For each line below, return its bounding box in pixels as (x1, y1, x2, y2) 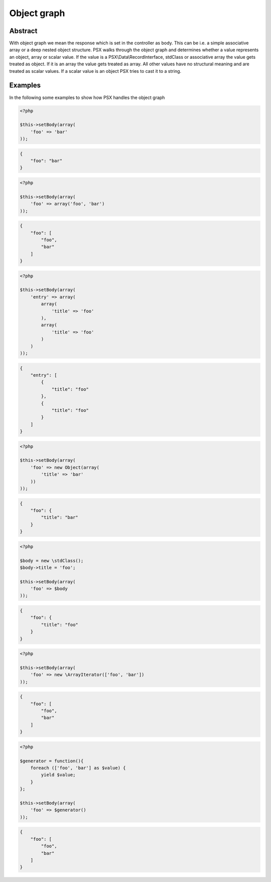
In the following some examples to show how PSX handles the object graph (9, 94, 165, 100)
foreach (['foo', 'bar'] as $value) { (30, 765, 126, 771)
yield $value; (41, 772, 76, 778)
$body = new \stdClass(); (20, 558, 84, 564)
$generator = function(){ (20, 758, 84, 763)
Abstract (9, 27, 38, 35)
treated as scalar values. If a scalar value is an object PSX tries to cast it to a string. (9, 68, 182, 74)
